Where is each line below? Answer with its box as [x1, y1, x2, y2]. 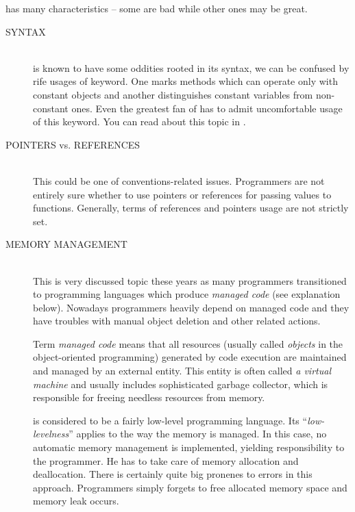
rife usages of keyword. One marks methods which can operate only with [33, 74, 338, 88]
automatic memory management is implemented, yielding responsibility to [33, 440, 345, 455]
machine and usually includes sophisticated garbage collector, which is [33, 376, 328, 391]
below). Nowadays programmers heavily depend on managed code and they [33, 300, 350, 314]
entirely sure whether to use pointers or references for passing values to [33, 187, 332, 201]
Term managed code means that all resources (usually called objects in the [33, 336, 343, 350]
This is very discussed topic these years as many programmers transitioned [33, 273, 347, 287]
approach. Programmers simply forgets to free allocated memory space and [33, 480, 347, 494]
